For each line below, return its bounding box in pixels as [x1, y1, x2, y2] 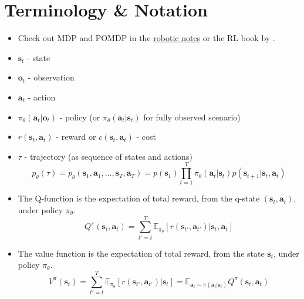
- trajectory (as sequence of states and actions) [24, 150, 192, 162]
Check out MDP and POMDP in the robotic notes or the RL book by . [18, 32, 275, 44]
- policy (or [59, 110, 100, 123]
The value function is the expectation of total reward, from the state [18, 247, 265, 259]
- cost [136, 130, 156, 143]
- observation [28, 71, 75, 83]
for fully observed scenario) [143, 110, 241, 123]
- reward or [56, 130, 96, 143]
